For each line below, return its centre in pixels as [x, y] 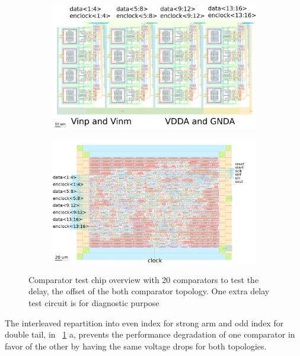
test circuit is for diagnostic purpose [94, 302]
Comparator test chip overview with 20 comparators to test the [144, 279]
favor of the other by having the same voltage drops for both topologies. [136, 346]
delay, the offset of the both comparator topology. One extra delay [149, 291]
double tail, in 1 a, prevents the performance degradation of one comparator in [150, 334]
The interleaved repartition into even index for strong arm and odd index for [144, 322]
